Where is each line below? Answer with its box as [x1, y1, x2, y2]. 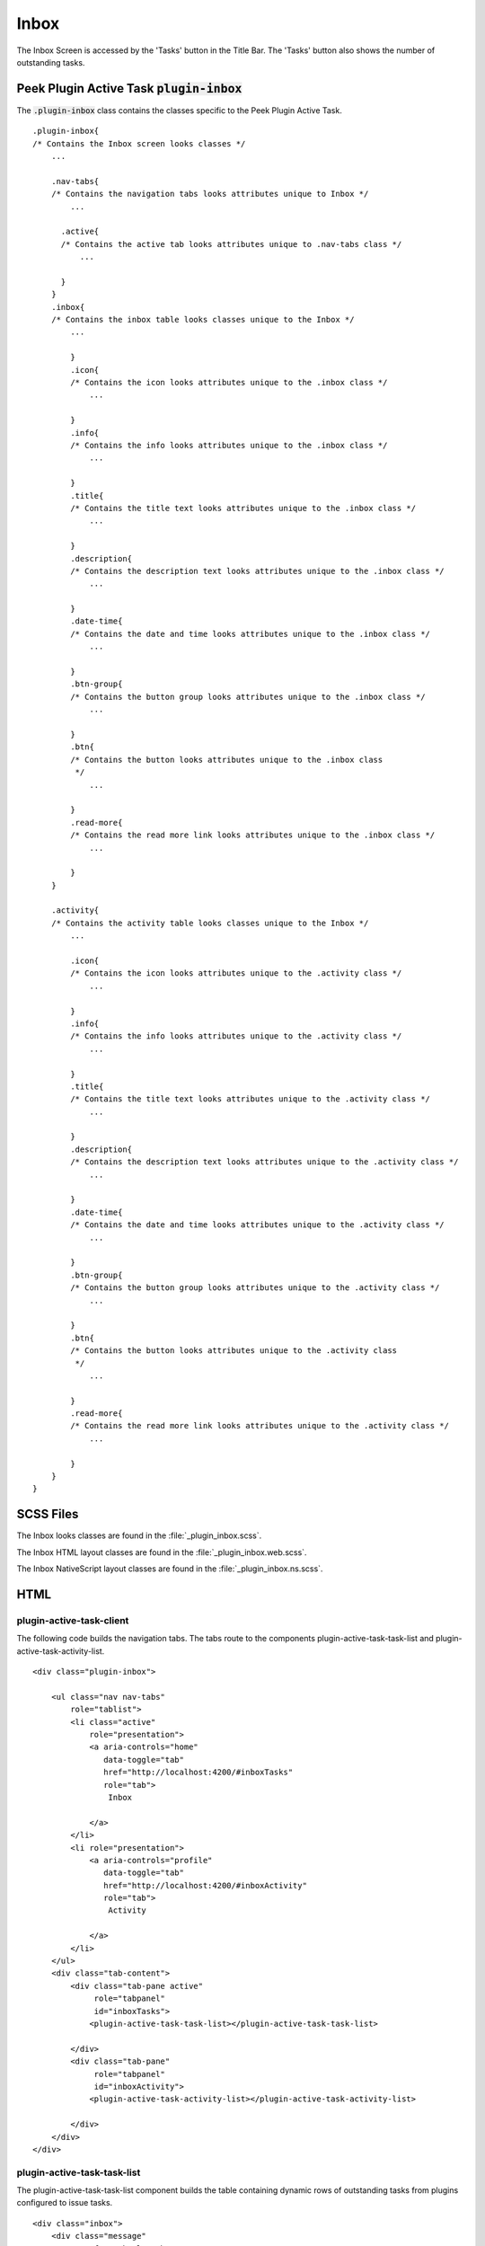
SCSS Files [16, 1507, 79, 1522]
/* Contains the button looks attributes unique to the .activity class [70, 1346, 398, 1356]
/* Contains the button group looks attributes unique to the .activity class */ [70, 1283, 440, 1293]
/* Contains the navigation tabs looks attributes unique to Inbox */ [50, 189, 369, 199]
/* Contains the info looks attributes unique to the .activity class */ [70, 1031, 402, 1041]
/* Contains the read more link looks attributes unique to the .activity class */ [70, 1420, 449, 1431]
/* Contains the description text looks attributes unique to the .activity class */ [70, 1157, 459, 1167]
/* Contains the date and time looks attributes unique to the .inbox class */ [70, 629, 431, 639]
